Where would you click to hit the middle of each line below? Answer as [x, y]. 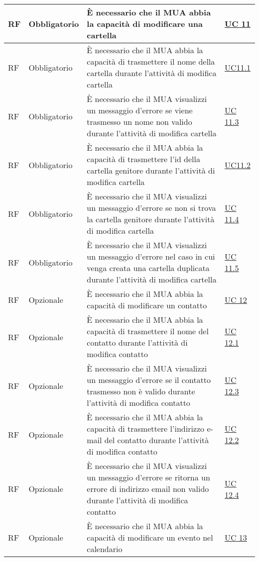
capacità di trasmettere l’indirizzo [146, 428]
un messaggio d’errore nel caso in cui [151, 256]
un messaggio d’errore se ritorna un [148, 477]
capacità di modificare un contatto [147, 305]
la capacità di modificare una [145, 24]
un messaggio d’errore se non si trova [151, 208]
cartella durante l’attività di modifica [152, 73]
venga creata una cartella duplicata [148, 268]
